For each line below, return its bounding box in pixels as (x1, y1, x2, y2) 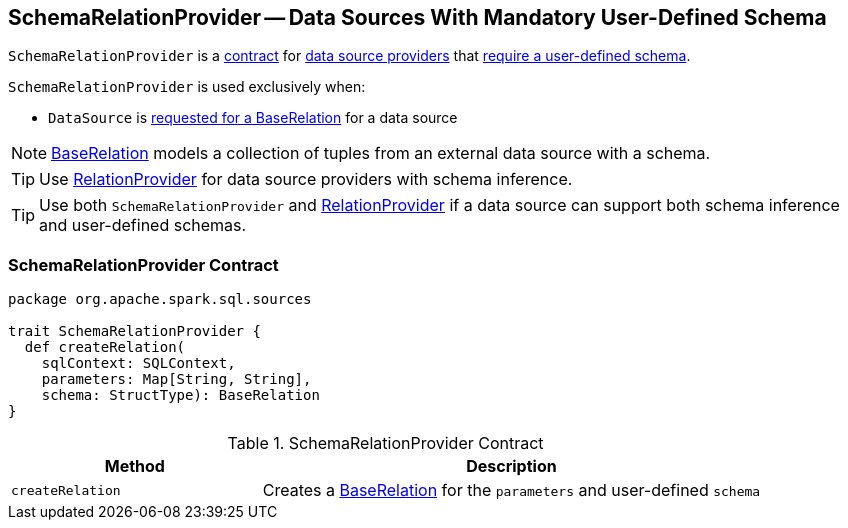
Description (466, 456, 557, 477)
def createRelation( (24, 339, 186, 356)
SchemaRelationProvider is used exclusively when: (8, 78, 366, 96)
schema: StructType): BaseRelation (41, 387, 320, 404)
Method (104, 456, 165, 477)
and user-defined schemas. (39, 215, 247, 236)
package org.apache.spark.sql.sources (8, 291, 312, 308)
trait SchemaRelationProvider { (8, 323, 261, 340)
